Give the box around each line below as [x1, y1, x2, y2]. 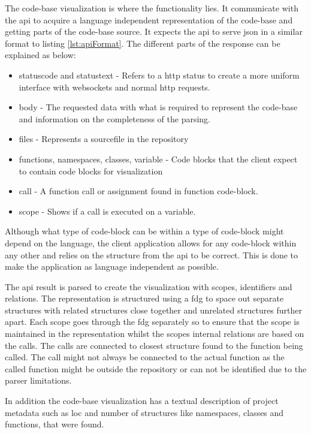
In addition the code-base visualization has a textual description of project [5, 394, 279, 407]
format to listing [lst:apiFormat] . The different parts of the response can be [5, 37, 280, 49]
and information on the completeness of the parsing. [19, 112, 211, 125]
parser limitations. [5, 374, 72, 387]
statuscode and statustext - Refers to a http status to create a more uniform [19, 68, 300, 81]
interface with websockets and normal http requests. [19, 80, 210, 93]
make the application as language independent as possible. [5, 260, 219, 273]
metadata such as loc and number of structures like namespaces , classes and [5, 406, 284, 418]
